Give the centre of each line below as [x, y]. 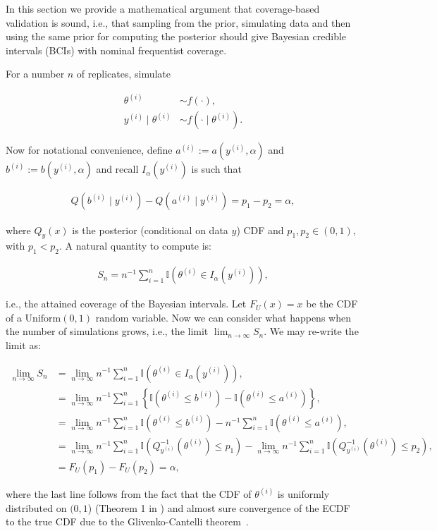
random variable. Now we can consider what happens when [223, 317]
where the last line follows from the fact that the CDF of [129, 494]
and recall [117, 169]
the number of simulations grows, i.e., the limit [107, 331]
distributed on [36, 507]
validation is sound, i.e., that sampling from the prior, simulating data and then [178, 22]
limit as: [23, 344]
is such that [216, 169]
